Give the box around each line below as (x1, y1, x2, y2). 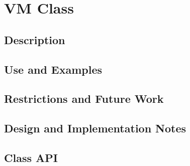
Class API (4, 149, 58, 165)
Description (4, 32, 65, 47)
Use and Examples (4, 61, 103, 77)
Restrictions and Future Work (4, 91, 164, 106)
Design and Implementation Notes (4, 120, 186, 136)
